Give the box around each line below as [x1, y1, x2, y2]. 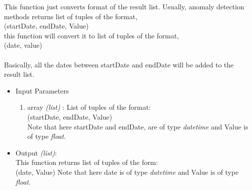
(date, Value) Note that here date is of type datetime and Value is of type [15, 166, 239, 177]
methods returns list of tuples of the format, [4, 11, 138, 21]
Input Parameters [15, 85, 69, 95]
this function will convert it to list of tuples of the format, [4, 30, 179, 40]
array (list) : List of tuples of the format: [27, 102, 151, 112]
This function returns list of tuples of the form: [15, 157, 158, 167]
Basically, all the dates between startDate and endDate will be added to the [4, 59, 234, 69]
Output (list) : [15, 147, 57, 158]
